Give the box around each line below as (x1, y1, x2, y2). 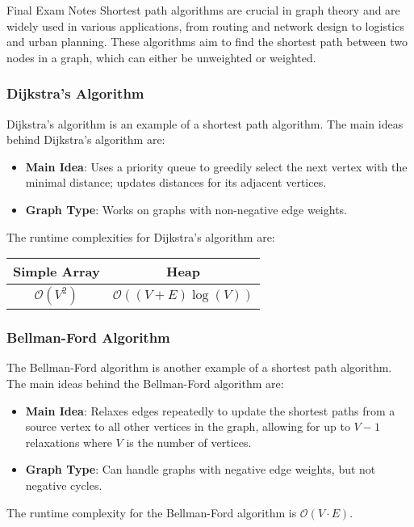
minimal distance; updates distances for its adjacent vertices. (25, 174, 327, 191)
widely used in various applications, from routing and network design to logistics (6, 17, 404, 34)
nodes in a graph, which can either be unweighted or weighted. (6, 48, 316, 65)
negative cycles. (25, 476, 102, 493)
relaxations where (25, 433, 112, 450)
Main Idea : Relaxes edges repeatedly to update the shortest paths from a (25, 402, 395, 419)
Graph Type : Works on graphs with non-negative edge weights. (25, 200, 348, 217)
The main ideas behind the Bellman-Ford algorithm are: (6, 374, 284, 391)
